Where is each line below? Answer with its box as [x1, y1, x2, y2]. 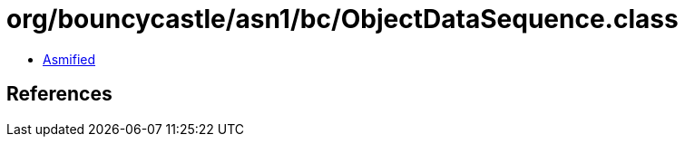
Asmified [43, 51, 96, 67]
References [6, 82, 113, 106]
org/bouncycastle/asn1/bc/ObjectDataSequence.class [6, 4, 679, 34]
